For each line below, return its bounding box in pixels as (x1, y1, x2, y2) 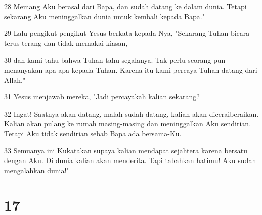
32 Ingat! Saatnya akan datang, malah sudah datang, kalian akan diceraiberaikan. (4, 108, 259, 119)
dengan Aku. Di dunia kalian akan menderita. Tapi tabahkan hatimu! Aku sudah (4, 155, 256, 166)
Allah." (4, 74, 26, 85)
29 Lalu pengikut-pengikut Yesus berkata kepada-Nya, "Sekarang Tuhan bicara (4, 28, 250, 38)
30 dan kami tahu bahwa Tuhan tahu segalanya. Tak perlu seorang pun (4, 55, 226, 65)
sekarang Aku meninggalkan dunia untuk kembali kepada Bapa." (4, 11, 205, 21)
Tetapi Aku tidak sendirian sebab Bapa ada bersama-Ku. (4, 128, 182, 138)
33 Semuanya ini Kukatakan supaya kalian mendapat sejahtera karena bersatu (4, 145, 248, 155)
